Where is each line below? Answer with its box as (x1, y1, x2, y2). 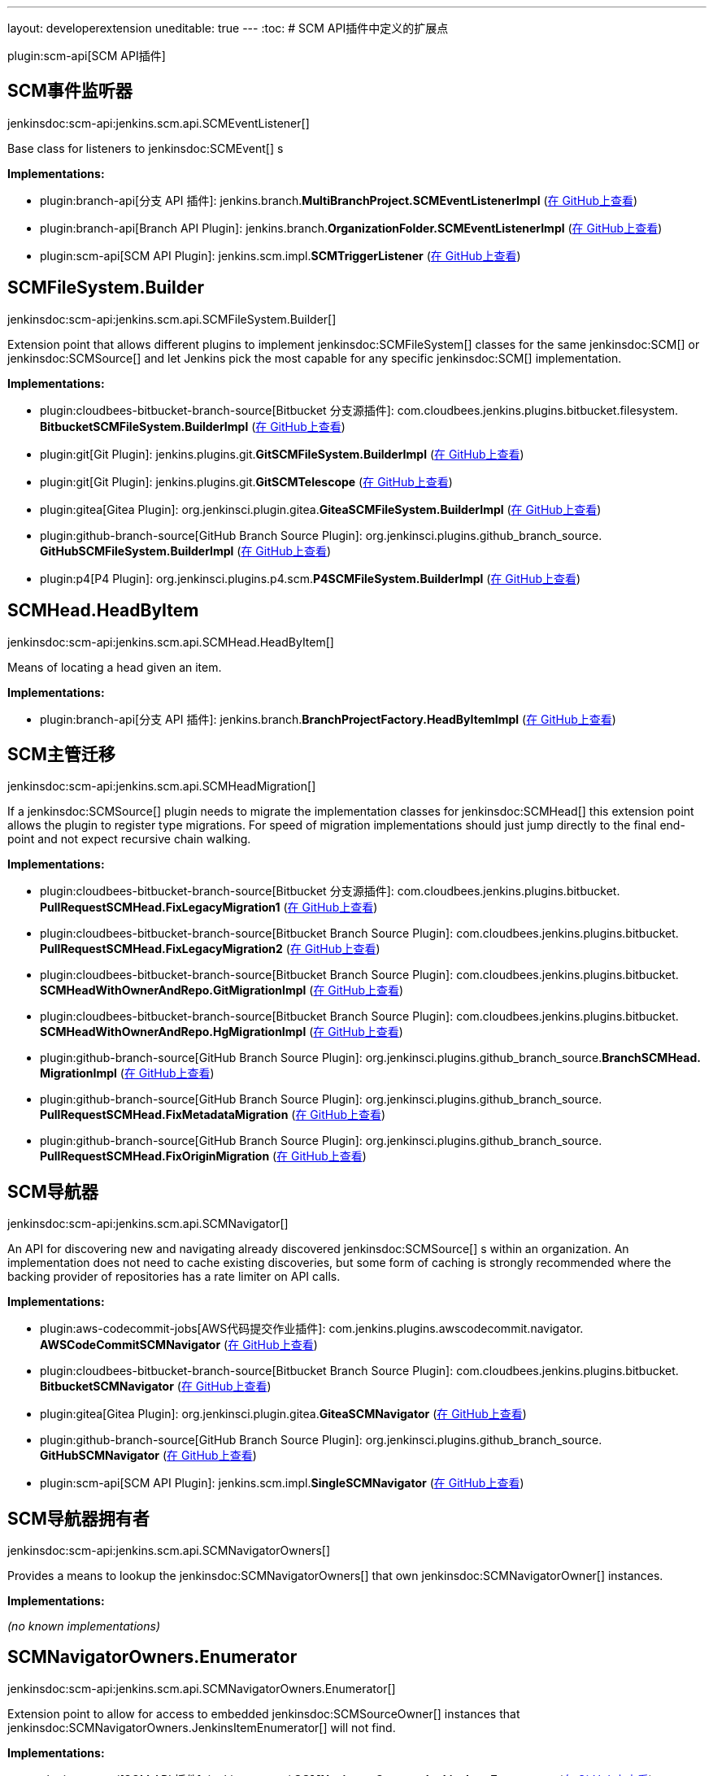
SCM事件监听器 (7, 81, 133, 102)
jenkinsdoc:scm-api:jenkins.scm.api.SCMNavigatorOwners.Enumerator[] (7, 1681, 396, 1695)
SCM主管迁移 (7, 743, 115, 764)
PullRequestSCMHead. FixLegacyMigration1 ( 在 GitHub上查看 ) (40, 900, 378, 915)
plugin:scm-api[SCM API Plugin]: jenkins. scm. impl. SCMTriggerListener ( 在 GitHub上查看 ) (40, 248, 521, 263)
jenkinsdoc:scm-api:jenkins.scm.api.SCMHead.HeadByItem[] (7, 634, 334, 649)
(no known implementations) (7, 1619, 161, 1634)
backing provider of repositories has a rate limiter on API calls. (7, 1269, 341, 1284)
